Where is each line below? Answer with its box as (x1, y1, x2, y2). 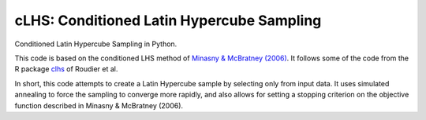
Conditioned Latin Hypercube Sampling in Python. (14, 39, 177, 49)
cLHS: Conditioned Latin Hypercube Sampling (14, 12, 322, 29)
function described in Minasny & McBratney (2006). (14, 100, 184, 110)
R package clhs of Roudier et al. (14, 64, 118, 74)
